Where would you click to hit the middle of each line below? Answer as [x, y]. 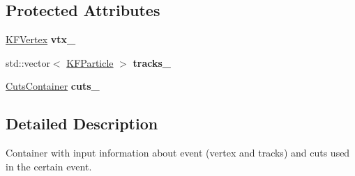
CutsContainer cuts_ [53, 86]
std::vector [28, 62]
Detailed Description [82, 123]
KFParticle [90, 62]
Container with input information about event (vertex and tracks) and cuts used [178, 153]
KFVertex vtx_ [41, 39]
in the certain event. [49, 166]
